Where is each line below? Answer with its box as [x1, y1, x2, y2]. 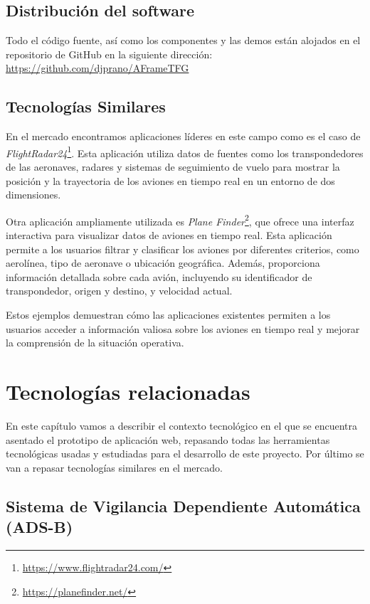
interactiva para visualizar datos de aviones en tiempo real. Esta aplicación [6, 228, 332, 243]
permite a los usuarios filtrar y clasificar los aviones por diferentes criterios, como [6, 241, 359, 256]
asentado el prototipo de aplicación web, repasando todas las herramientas [6, 432, 330, 447]
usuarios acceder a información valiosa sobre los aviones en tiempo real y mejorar [6, 321, 360, 336]
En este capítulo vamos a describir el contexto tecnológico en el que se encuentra [6, 418, 358, 433]
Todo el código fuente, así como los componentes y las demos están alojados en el [6, 33, 361, 48]
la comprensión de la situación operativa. [6, 335, 184, 350]
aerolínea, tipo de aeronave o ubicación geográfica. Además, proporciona [6, 255, 320, 270]
